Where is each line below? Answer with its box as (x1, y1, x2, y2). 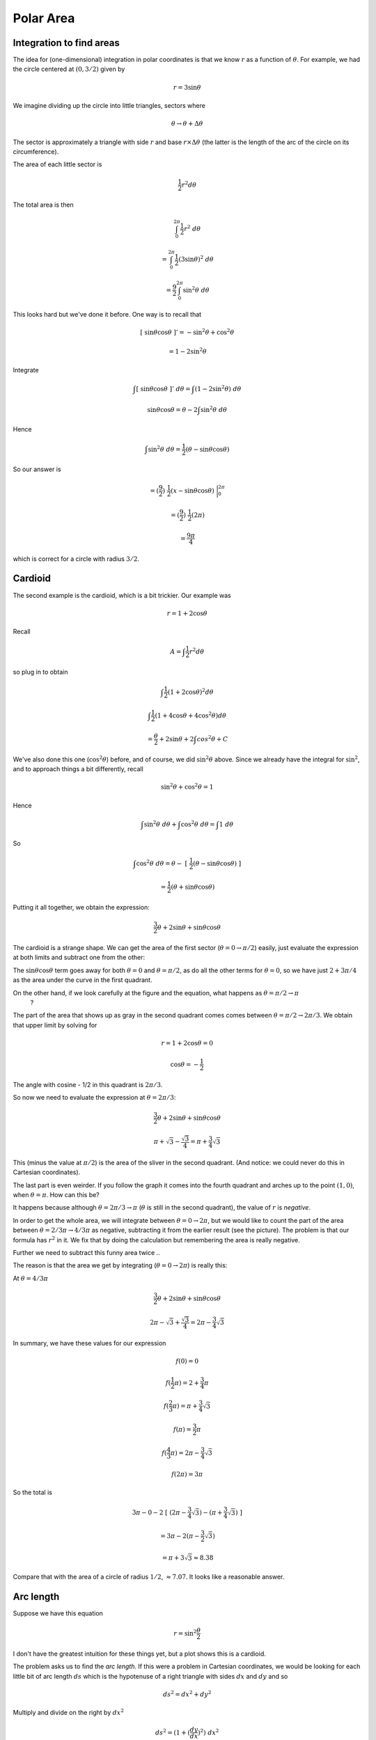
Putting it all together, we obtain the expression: (13, 903, 150, 911)
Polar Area (13, 10, 75, 26)
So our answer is (13, 465, 62, 473)
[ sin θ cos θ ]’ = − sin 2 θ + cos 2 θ (140, 327, 235, 336)
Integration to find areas (13, 37, 120, 49)
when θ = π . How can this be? (13, 1190, 100, 1199)
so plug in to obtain (13, 668, 68, 677)
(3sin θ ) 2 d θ (178, 254, 214, 264)
